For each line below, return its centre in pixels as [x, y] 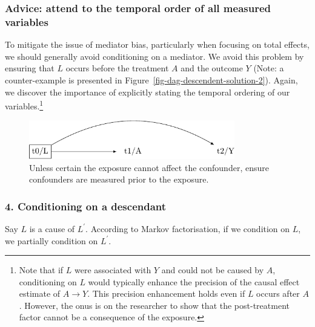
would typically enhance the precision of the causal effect [194, 281]
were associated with [113, 270]
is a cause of [52, 228]
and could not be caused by [213, 270]
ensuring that [30, 68]
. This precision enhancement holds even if [166, 293]
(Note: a [269, 68]
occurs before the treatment [117, 68]
